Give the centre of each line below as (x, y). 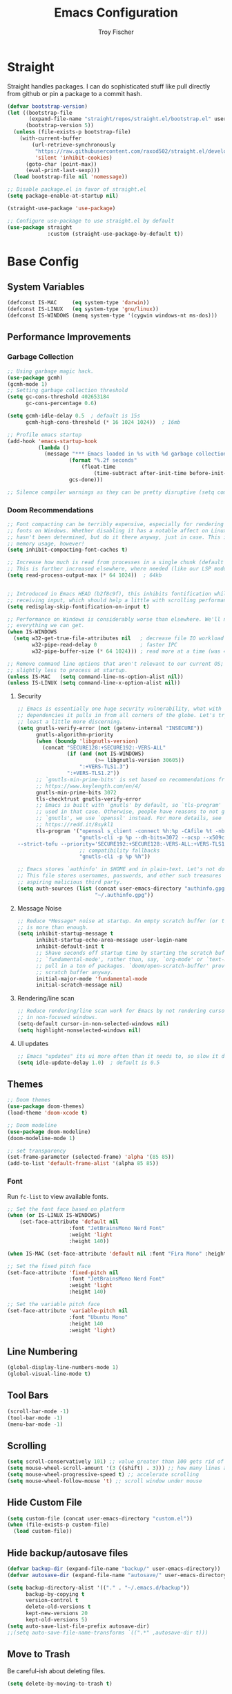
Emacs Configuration (116, 13)
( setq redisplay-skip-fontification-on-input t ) (78, 606)
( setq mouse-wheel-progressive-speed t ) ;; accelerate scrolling (103, 1474)
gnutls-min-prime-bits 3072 (76, 792)
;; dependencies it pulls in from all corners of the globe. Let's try (122, 716)
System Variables (46, 287)
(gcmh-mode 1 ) (28, 384)
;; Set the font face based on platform (66, 1209)
